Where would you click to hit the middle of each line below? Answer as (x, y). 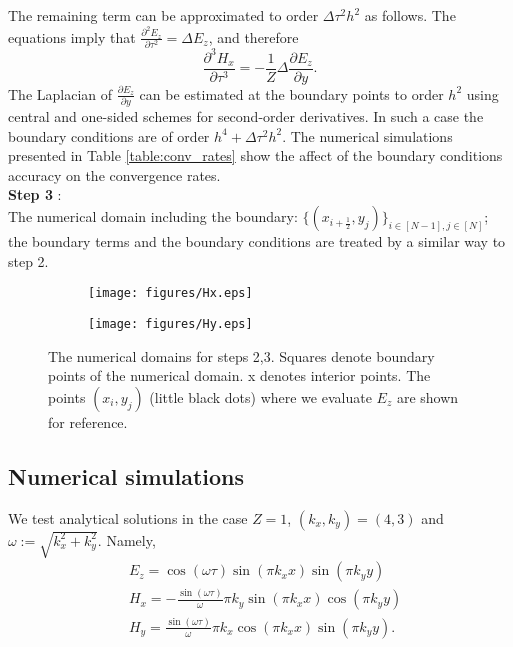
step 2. (28, 260)
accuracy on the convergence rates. (114, 174)
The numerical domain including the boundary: (153, 216)
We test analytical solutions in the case (128, 517)
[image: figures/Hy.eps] (170, 323)
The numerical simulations (371, 135)
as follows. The (410, 15)
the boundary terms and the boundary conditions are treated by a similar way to (257, 241)
